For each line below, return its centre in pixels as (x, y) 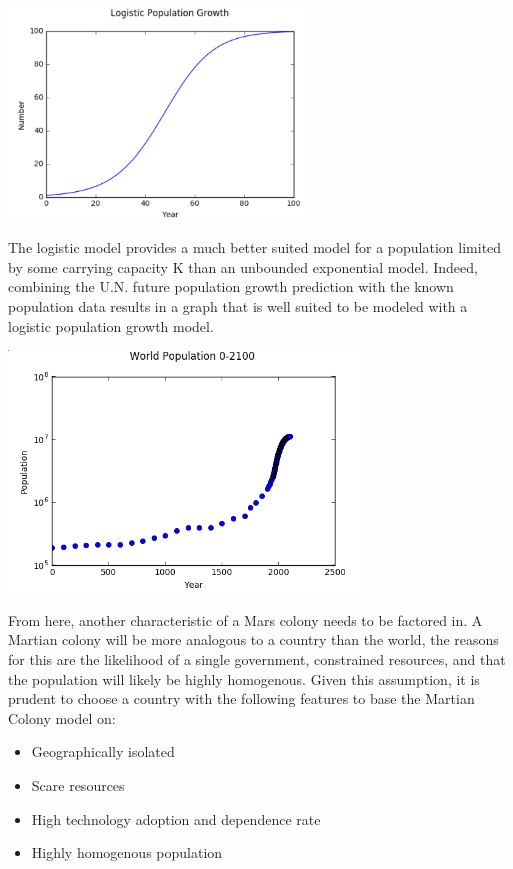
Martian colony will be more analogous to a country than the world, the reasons (253, 639)
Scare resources (78, 784)
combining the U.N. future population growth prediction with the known (231, 286)
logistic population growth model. (111, 325)
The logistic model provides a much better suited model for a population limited (255, 247)
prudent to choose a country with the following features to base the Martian (241, 698)
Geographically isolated (103, 751)
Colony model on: (62, 717)
